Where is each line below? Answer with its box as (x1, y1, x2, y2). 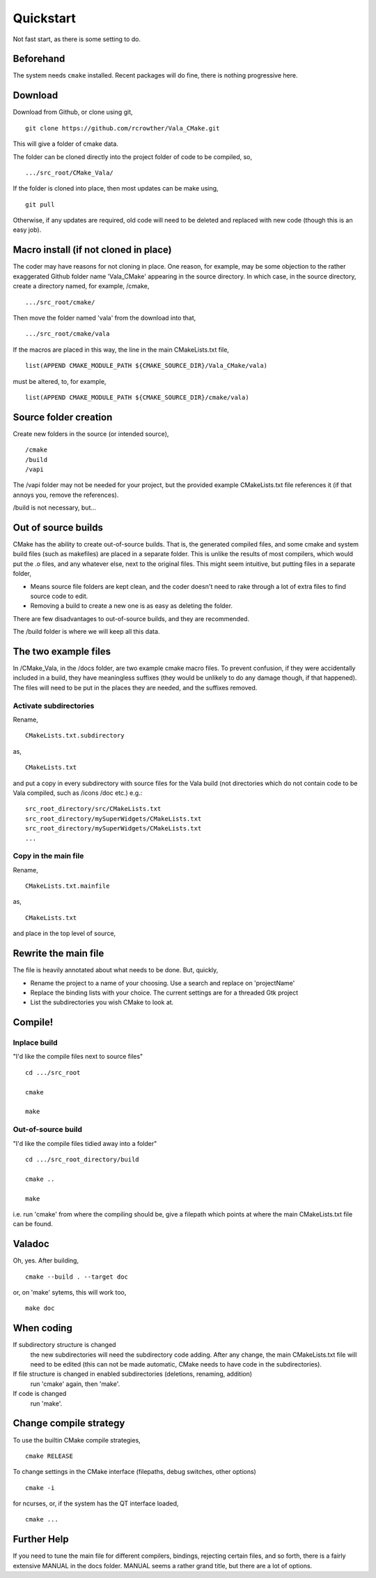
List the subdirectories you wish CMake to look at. (30, 998, 174, 1006)
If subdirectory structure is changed (13, 1341, 116, 1349)
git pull (25, 200, 55, 209)
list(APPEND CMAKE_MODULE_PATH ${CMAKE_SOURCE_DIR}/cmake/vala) (25, 393, 250, 401)
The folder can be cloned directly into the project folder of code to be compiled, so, (13, 152, 253, 161)
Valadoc (13, 1238, 49, 1250)
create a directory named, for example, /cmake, (13, 282, 150, 290)
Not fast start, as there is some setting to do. (13, 35, 141, 43)
